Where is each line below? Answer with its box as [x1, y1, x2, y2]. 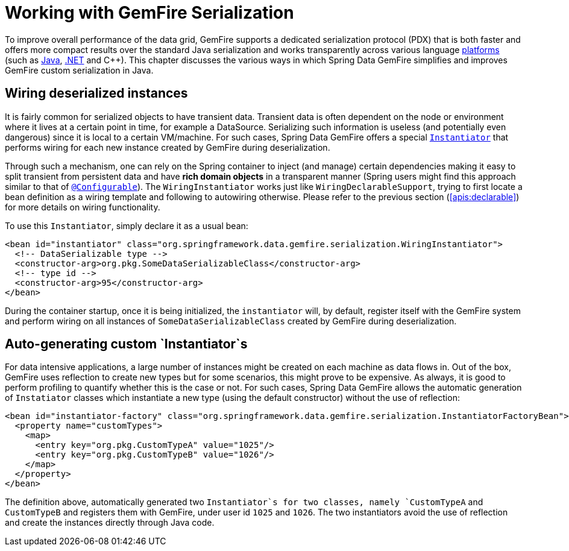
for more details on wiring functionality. [5, 201, 160, 212]
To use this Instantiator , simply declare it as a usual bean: [5, 220, 248, 231]
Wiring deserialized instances [5, 86, 188, 101]
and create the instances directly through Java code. [5, 517, 215, 528]
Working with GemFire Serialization [5, 2, 294, 23]
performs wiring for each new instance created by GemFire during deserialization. [5, 142, 330, 153]
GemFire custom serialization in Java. [5, 65, 154, 75]
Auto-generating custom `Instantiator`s [5, 336, 248, 352]
